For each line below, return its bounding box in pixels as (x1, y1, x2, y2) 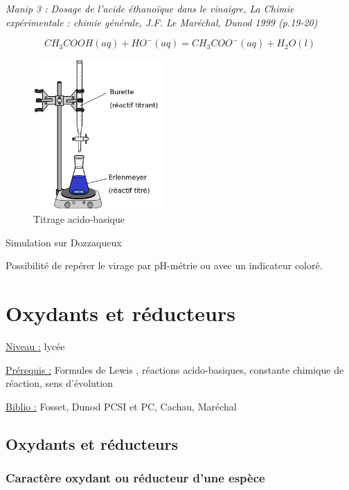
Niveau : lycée (6, 339, 65, 354)
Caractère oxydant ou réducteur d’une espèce (6, 469, 265, 487)
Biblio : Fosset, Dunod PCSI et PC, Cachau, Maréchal (6, 399, 237, 413)
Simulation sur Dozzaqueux (6, 235, 122, 249)
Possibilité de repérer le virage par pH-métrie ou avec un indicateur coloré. (6, 258, 323, 273)
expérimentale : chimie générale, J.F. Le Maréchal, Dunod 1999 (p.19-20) (6, 15, 318, 29)
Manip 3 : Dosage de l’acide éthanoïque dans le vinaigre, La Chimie (6, 1, 294, 15)
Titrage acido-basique (33, 212, 125, 226)
